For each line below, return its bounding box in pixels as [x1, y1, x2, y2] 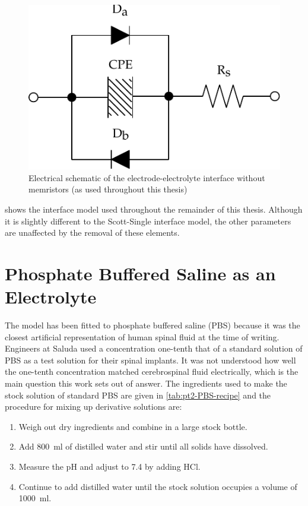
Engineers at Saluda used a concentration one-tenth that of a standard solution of [5, 342, 303, 355]
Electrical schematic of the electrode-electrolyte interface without [28, 171, 265, 184]
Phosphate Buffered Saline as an [5, 261, 276, 285]
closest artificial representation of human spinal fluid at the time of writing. [5, 330, 280, 343]
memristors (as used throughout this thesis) [28, 183, 188, 195]
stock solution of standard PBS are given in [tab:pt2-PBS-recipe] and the [5, 388, 271, 401]
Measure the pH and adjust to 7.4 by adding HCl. [18, 460, 201, 472]
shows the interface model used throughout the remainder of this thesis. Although [5, 203, 303, 215]
